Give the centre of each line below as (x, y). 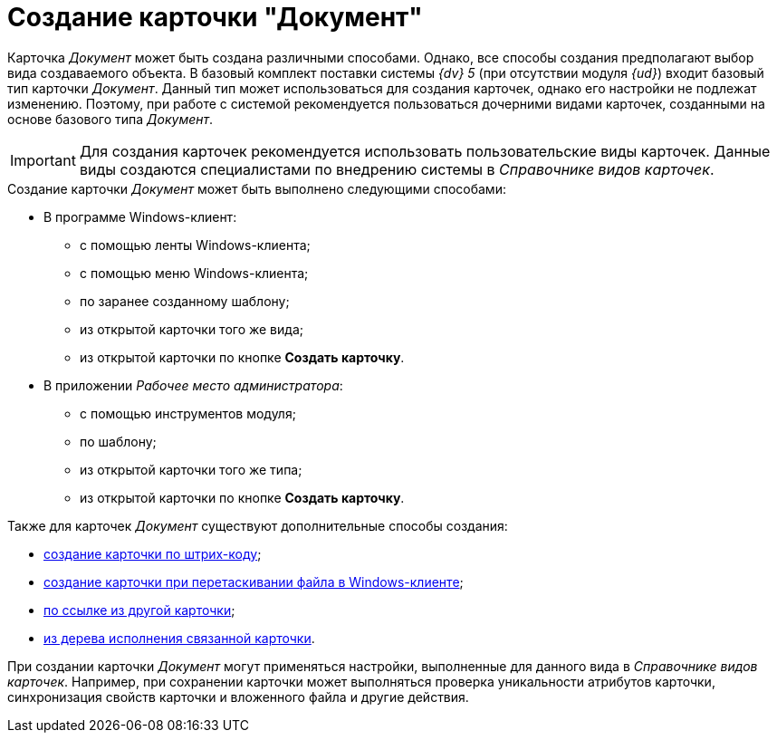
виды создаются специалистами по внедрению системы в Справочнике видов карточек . (397, 169)
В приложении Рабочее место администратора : (193, 385)
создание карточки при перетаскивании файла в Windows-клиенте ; (254, 581)
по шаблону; (118, 441)
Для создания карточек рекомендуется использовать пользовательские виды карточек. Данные (425, 151)
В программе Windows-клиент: (140, 216)
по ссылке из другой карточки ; (139, 610)
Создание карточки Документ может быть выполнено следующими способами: (257, 188)
